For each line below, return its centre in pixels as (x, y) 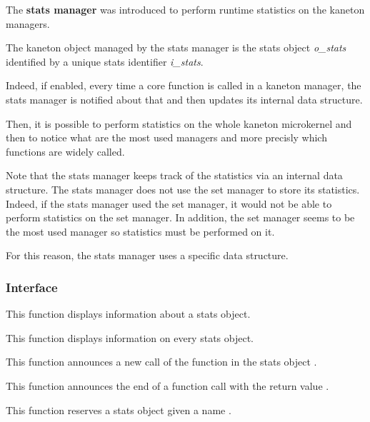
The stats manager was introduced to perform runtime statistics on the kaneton (185, 9)
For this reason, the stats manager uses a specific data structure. (147, 255)
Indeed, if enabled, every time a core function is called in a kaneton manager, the (184, 85)
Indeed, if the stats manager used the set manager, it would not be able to (169, 203)
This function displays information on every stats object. (130, 337)
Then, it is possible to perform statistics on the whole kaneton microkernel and (179, 123)
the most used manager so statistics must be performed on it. (140, 231)
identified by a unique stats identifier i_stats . (105, 61)
